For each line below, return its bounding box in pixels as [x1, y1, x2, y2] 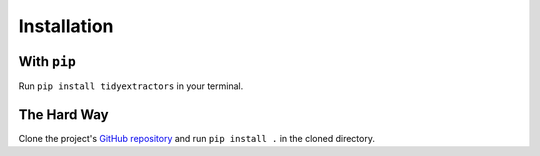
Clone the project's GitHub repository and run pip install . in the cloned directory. [18, 132, 375, 144]
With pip [18, 53, 77, 70]
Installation [18, 15, 114, 37]
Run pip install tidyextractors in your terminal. [18, 80, 244, 92]
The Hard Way [18, 106, 109, 123]
